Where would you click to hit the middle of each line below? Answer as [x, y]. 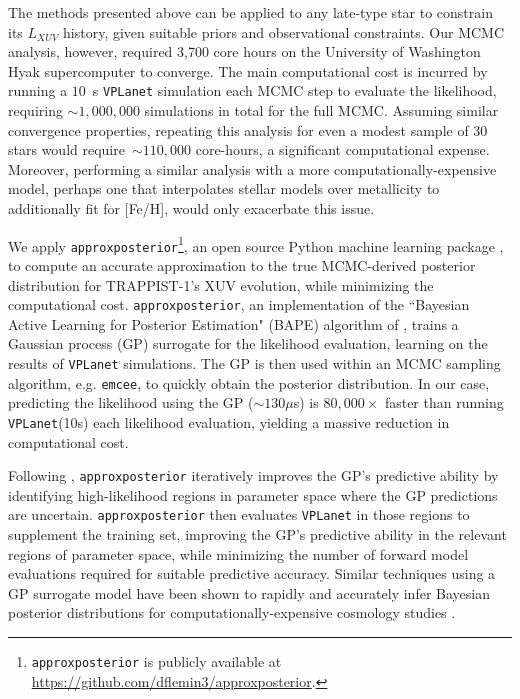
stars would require [66, 149]
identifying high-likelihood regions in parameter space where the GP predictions [253, 494]
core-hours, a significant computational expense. [342, 149]
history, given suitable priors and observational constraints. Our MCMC [284, 31]
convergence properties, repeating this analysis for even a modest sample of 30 [248, 129]
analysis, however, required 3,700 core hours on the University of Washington [244, 51]
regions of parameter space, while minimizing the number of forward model [238, 553]
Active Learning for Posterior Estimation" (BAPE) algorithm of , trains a [233, 323]
